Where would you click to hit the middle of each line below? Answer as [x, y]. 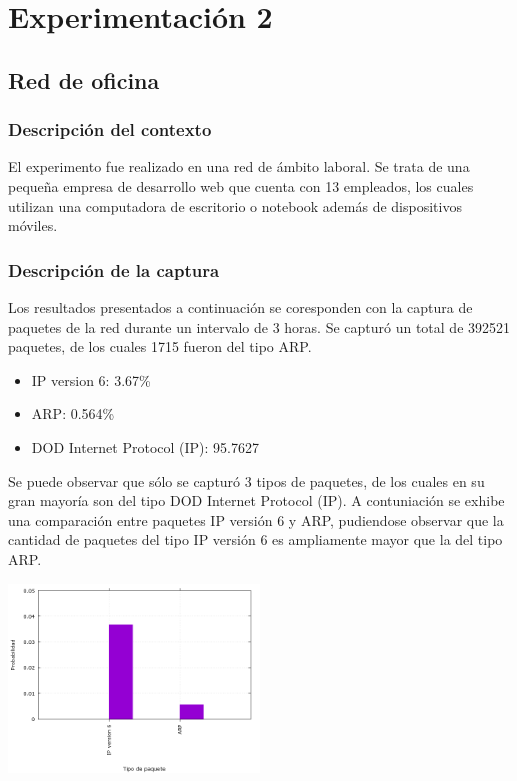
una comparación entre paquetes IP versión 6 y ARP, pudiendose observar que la [256, 519]
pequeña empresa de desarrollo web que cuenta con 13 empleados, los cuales [241, 185]
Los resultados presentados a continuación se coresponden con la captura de [240, 306]
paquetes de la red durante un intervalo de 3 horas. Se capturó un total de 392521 [259, 326]
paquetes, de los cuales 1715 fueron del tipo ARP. [160, 346]
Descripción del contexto [110, 129]
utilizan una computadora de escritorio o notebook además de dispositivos [235, 205]
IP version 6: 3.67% [91, 379]
